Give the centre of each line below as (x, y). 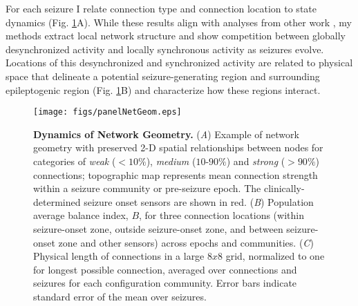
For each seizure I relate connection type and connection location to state (161, 8)
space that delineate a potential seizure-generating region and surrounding (163, 76)
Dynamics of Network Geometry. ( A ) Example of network (166, 134)
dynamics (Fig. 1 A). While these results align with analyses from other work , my (179, 22)
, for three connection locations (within (222, 215)
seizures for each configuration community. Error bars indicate (165, 283)
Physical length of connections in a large (119, 256)
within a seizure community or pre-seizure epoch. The (147, 188)
